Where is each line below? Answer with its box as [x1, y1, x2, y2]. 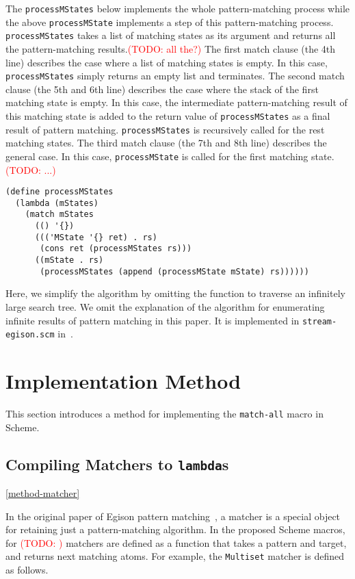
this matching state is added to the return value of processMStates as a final [5, 109, 330, 123]
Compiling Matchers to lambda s [5, 453, 229, 474]
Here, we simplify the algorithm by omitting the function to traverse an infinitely [5, 286, 345, 300]
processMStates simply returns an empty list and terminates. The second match [5, 68, 345, 83]
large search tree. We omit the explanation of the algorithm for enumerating [5, 300, 325, 313]
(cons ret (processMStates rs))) [40, 244, 192, 254]
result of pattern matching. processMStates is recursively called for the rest [5, 122, 325, 136]
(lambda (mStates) [15, 198, 99, 208]
